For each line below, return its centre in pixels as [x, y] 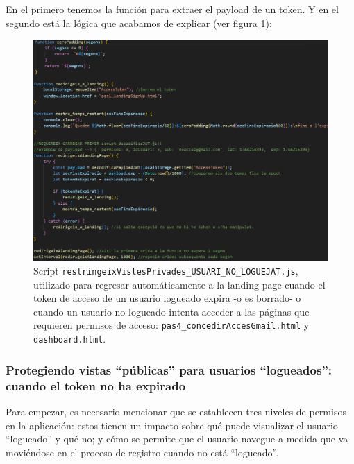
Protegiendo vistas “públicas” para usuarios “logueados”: [169, 369]
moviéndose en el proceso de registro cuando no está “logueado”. [142, 452]
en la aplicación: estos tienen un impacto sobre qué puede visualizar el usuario [172, 425]
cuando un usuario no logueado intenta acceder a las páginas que [171, 311]
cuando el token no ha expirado [96, 385]
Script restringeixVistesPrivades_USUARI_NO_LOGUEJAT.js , [166, 271]
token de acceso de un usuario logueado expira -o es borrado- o [167, 298]
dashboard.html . [70, 339]
